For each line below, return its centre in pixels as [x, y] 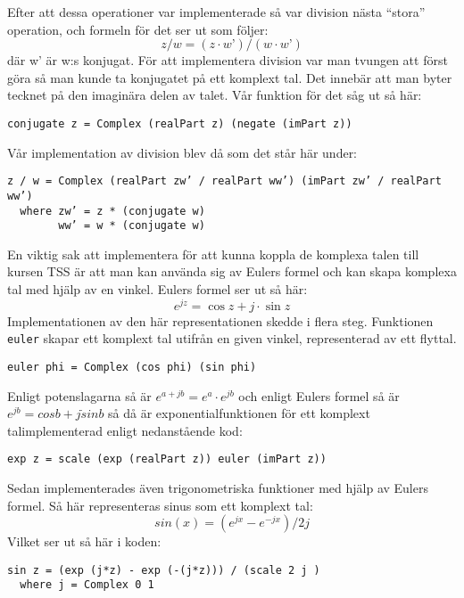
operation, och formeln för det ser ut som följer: [138, 29]
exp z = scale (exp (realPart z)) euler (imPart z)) [167, 459]
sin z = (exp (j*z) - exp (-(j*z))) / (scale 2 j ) [164, 570]
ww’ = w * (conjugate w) [132, 226]
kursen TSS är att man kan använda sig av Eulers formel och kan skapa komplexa [232, 271]
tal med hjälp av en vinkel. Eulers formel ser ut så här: [157, 289]
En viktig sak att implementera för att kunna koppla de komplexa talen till [213, 254]
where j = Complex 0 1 [87, 585]
